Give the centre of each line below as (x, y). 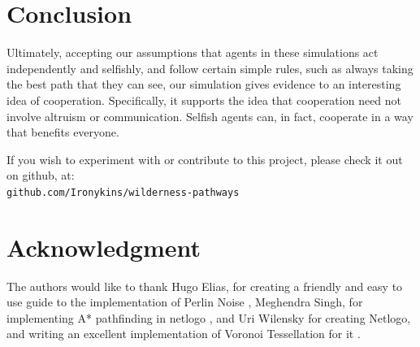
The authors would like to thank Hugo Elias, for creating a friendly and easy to (205, 286)
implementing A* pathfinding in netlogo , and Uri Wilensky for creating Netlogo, (209, 317)
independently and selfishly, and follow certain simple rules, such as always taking (210, 68)
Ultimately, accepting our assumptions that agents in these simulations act (193, 52)
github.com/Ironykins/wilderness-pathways (123, 192)
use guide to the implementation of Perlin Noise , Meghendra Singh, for (185, 302)
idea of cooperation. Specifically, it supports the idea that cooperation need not (204, 100)
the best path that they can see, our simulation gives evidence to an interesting (204, 84)
